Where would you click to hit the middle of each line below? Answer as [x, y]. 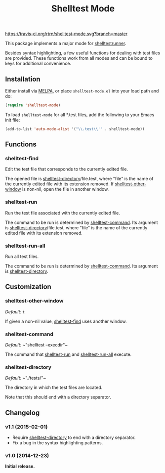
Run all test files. [22, 257]
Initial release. [20, 466]
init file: [13, 120]
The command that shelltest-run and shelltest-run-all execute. [68, 354]
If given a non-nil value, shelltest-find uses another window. [66, 321]
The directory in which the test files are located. [54, 387]
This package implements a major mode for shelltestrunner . [66, 43]
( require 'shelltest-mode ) [33, 105]
